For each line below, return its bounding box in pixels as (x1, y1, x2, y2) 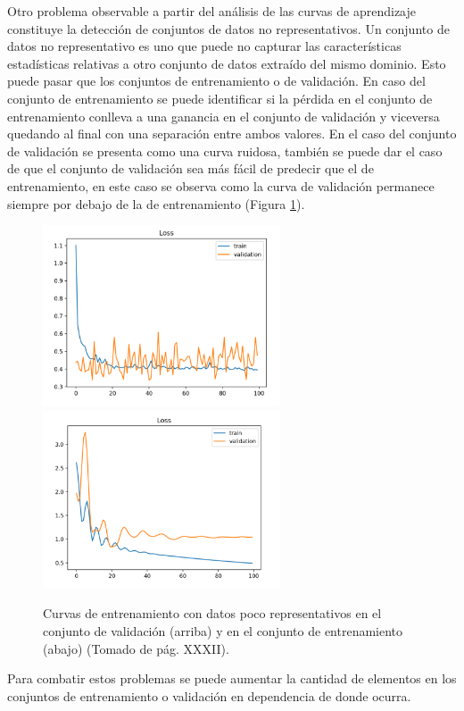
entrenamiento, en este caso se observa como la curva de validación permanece (7, 176, 435, 195)
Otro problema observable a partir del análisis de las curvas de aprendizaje (7, 2, 416, 20)
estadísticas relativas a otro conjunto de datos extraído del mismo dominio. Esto (7, 54, 446, 72)
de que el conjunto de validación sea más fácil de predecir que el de (7, 159, 374, 178)
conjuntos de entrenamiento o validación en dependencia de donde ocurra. (7, 686, 411, 705)
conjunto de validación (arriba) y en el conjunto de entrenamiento (43, 622, 403, 640)
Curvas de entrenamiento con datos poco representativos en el (43, 604, 382, 623)
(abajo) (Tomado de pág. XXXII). (43, 639, 229, 657)
